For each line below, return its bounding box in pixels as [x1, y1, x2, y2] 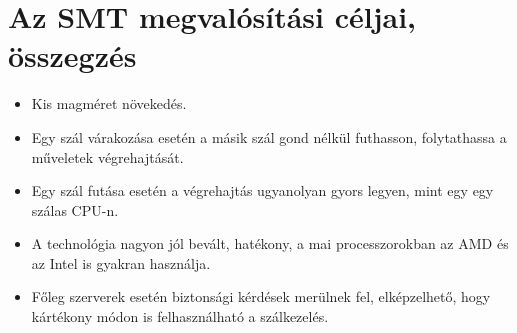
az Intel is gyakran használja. [31, 252, 211, 273]
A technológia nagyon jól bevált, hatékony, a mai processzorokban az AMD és [31, 233, 509, 254]
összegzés [8, 35, 137, 76]
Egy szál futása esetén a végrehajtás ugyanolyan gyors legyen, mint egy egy [31, 180, 494, 201]
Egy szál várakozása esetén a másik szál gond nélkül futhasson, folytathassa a [31, 126, 507, 147]
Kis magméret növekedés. [31, 93, 187, 114]
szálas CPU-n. [31, 199, 119, 220]
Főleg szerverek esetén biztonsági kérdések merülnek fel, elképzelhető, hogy [31, 286, 491, 307]
